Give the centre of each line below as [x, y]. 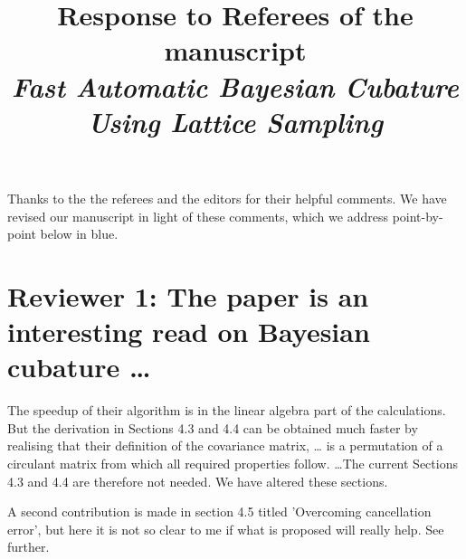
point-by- [418, 216]
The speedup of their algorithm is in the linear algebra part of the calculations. [227, 410]
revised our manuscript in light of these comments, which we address [198, 216]
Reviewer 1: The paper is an [188, 295]
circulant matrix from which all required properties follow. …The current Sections [233, 463]
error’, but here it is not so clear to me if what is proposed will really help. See [226, 529]
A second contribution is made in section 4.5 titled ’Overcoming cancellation [219, 512]
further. [29, 547]
